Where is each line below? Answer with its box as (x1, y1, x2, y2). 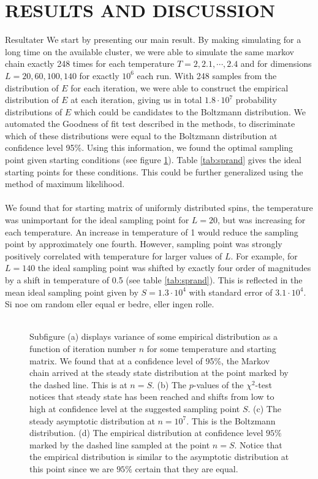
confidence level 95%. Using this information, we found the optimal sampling (5, 141, 293, 154)
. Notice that (234, 438, 282, 451)
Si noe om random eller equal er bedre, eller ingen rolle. (5, 297, 214, 310)
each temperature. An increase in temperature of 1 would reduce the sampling (5, 225, 298, 238)
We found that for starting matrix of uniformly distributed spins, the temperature (5, 201, 313, 214)
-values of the (193, 378, 244, 391)
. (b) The (152, 378, 186, 391)
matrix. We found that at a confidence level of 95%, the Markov (29, 354, 270, 367)
